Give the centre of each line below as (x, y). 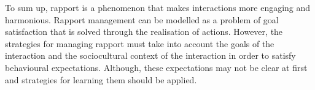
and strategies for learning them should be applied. (101, 79)
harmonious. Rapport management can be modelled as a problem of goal (142, 19)
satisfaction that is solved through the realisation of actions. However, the (144, 32)
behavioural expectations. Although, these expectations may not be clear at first (156, 67)
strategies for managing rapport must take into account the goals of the (140, 43)
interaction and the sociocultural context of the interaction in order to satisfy (150, 55)
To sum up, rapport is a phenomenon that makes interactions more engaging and (158, 7)
